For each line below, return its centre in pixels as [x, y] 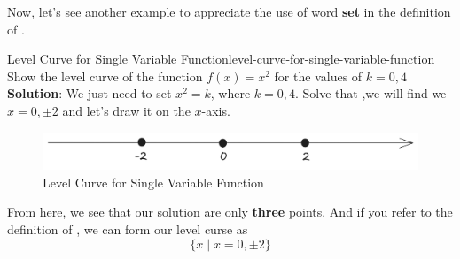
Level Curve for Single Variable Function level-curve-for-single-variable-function [221, 59]
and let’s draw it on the [126, 110]
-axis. [216, 110]
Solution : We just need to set [90, 93]
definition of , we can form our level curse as [128, 229]
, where [230, 93]
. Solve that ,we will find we [370, 93]
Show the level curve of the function [105, 76]
